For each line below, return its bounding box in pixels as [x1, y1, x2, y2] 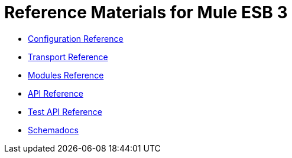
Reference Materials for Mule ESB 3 [4, 2, 288, 22]
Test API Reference [28, 106, 102, 117]
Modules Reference [28, 70, 104, 80]
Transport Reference [28, 51, 108, 62]
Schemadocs [28, 124, 79, 135]
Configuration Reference [28, 33, 124, 44]
